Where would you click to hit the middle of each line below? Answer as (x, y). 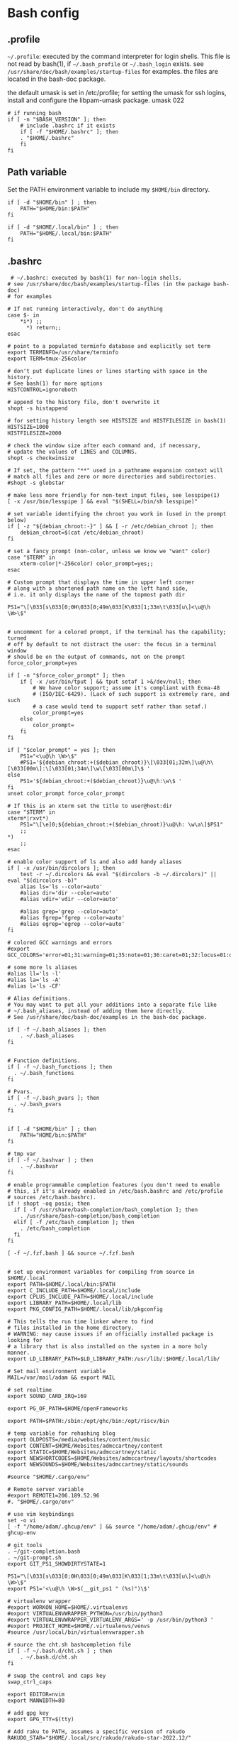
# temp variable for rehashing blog (61, 1433)
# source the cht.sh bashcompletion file (69, 1644)
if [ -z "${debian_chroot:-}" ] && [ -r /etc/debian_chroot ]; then (110, 526)
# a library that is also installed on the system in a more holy (107, 1346)
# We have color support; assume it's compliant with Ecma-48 (126, 688)
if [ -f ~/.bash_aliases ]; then (57, 1030)
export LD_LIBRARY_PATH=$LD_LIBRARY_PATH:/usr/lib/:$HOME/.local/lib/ (114, 1359)
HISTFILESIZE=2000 (34, 433)
